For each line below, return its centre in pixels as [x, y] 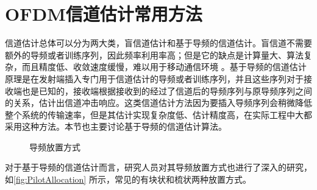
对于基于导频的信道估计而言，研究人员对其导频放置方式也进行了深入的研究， [158, 167]
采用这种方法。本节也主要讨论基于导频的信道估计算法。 [116, 126]
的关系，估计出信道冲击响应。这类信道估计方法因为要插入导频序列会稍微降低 [158, 103]
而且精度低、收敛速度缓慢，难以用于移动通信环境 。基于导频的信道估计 [164, 67]
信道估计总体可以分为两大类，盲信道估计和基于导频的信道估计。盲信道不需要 [158, 43]
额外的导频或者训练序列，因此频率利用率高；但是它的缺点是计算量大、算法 [154, 55]
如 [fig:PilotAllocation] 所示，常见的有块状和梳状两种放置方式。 [128, 179]
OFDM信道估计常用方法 [104, 14]
